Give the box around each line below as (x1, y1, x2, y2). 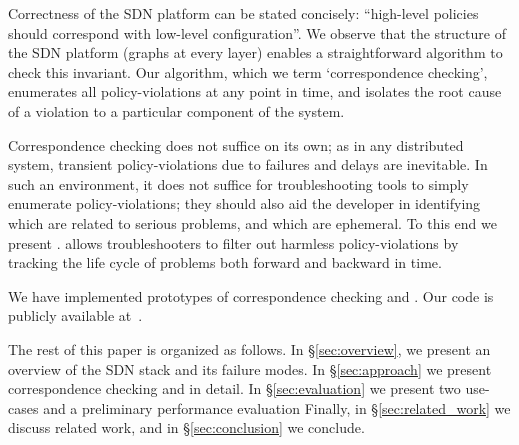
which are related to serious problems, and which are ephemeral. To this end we (8, 212, 497, 233)
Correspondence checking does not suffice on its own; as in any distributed (8, 134, 464, 155)
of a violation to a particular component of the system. (8, 100, 345, 121)
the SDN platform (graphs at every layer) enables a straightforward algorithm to (8, 42, 503, 63)
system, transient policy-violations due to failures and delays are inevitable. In (8, 154, 488, 175)
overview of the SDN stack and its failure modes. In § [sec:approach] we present (8, 358, 492, 379)
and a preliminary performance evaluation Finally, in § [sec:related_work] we (43, 397, 511, 418)
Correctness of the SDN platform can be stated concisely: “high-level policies (8, 3, 479, 23)
